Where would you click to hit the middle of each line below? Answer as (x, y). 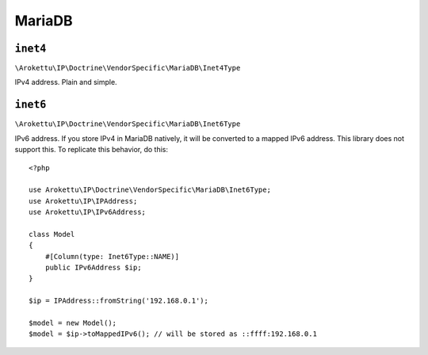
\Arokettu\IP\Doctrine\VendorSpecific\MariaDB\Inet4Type (128, 68)
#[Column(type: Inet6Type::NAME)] (112, 256)
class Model (52, 234)
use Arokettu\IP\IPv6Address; (88, 212)
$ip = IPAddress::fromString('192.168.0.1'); (119, 301)
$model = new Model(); (73, 323)
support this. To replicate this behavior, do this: (92, 150)
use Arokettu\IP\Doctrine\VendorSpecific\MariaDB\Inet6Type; (150, 190)
